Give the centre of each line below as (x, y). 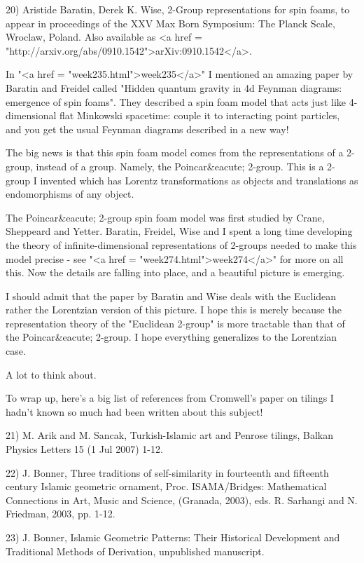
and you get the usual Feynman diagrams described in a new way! (147, 129)
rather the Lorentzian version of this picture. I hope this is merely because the (174, 310)
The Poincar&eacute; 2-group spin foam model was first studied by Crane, (165, 217)
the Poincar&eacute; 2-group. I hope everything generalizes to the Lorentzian (171, 337)
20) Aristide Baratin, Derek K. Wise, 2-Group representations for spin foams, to (178, 9)
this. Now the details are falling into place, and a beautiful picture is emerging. (175, 272)
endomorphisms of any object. (70, 194)
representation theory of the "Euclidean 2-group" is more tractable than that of (175, 323)
